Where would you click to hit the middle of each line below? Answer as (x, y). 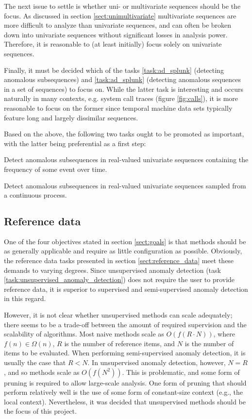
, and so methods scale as (42, 372)
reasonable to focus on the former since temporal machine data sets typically (118, 108)
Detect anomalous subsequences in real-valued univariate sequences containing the (126, 159)
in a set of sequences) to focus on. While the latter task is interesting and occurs (124, 89)
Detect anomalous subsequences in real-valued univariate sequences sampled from (125, 185)
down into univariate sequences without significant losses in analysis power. (116, 34)
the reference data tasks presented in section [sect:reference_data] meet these (119, 260)
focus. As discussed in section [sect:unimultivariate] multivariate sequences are (120, 15)
